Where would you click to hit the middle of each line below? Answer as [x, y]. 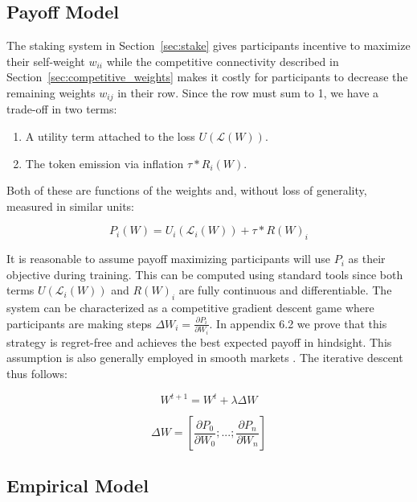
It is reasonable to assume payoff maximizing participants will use [169, 259]
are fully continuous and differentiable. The [285, 290]
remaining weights [51, 92]
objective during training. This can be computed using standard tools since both [205, 274]
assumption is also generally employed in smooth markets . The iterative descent [205, 358]
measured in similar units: [70, 206]
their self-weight [46, 61]
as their [367, 259]
